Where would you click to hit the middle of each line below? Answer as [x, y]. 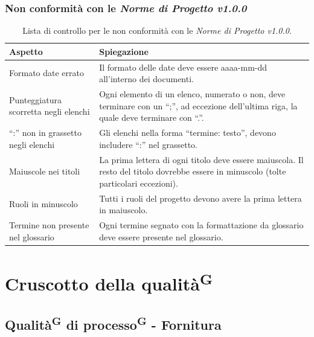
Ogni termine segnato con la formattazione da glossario [201, 225]
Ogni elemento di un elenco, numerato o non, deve [192, 94]
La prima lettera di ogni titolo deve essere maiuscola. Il [201, 159]
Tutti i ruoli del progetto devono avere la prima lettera [200, 198]
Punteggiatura [35, 99]
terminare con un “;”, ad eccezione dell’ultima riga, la [198, 105]
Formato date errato [46, 73]
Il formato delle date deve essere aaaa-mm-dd [183, 67]
